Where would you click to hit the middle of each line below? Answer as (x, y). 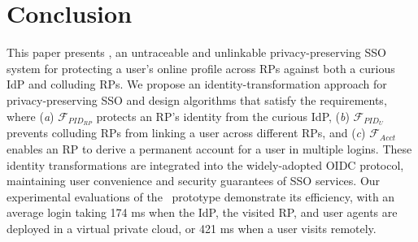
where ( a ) (30, 116)
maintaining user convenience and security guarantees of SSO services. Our (194, 181)
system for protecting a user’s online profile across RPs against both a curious (201, 68)
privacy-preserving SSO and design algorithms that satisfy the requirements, (197, 99)
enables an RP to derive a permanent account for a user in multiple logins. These (209, 148)
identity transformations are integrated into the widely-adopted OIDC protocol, (205, 164)
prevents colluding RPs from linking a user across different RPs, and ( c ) (186, 133)
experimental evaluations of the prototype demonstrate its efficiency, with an (201, 196)
